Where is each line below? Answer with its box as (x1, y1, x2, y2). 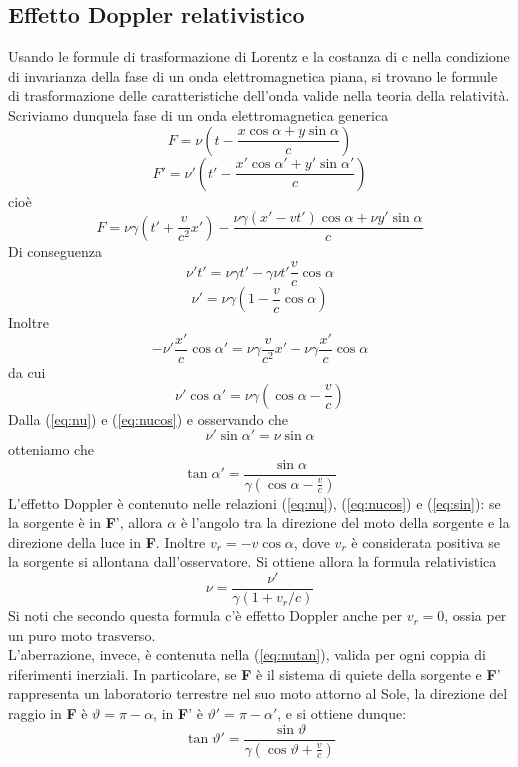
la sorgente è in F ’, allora (8, 512, 163, 533)
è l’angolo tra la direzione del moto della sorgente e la (180, 512, 510, 533)
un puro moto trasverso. (8, 624, 156, 645)
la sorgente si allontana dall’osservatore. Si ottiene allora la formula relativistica (8, 551, 497, 572)
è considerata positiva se (351, 531, 501, 552)
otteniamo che (8, 439, 94, 460)
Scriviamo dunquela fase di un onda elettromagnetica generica (8, 104, 389, 125)
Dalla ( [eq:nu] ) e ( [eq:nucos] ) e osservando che (8, 408, 289, 429)
